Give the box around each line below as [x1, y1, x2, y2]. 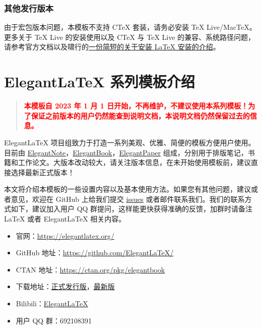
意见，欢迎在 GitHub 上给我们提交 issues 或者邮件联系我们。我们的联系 [11, 193, 245, 204]
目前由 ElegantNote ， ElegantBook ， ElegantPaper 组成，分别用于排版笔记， [4, 147, 248, 157]
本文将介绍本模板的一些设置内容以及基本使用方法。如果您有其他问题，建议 [4, 184, 251, 194]
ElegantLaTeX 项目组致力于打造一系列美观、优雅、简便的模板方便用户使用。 [4, 137, 255, 147]
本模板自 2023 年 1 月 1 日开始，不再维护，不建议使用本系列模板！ [24, 100, 248, 111]
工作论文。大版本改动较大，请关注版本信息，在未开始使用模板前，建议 [18, 157, 251, 168]
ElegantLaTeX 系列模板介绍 [4, 71, 195, 92]
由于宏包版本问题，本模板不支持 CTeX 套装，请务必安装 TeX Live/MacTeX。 [4, 22, 256, 32]
